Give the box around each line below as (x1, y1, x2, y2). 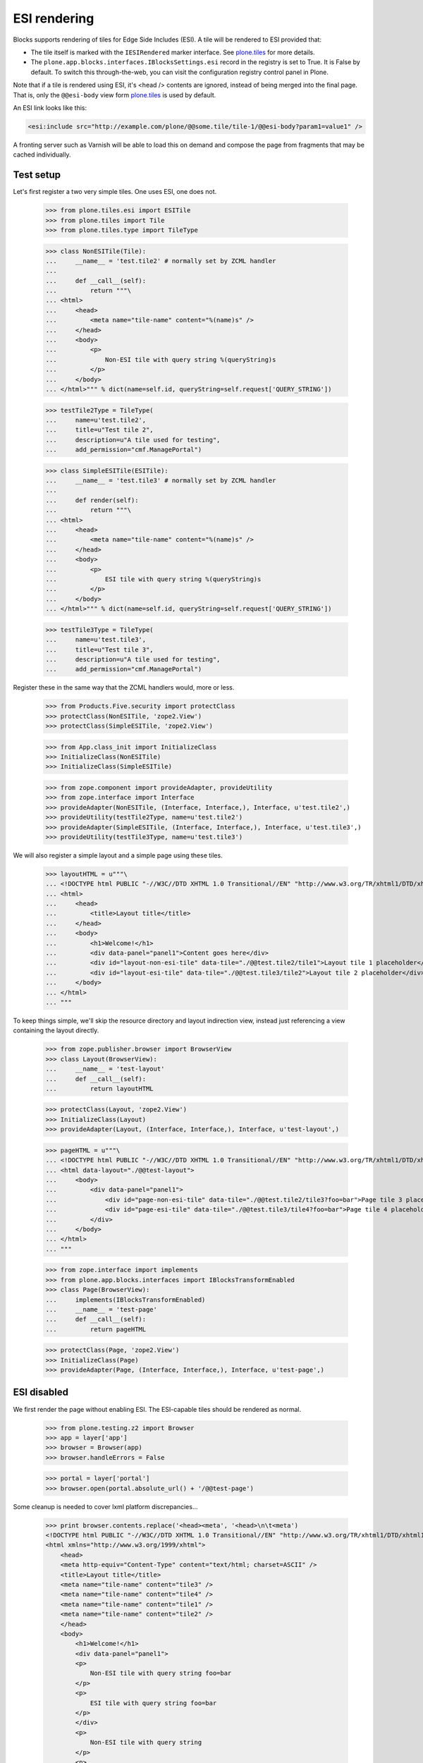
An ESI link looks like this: (13, 103, 87, 112)
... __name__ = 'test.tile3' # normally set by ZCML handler (45, 477, 276, 484)
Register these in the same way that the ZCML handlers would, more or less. (13, 683, 235, 692)
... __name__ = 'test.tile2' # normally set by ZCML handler (45, 257, 276, 264)
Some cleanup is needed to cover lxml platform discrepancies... (13, 1502, 198, 1511)
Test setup (13, 169, 61, 181)
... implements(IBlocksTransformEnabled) (45, 1295, 206, 1304)
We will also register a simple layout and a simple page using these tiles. (13, 850, 223, 860)
